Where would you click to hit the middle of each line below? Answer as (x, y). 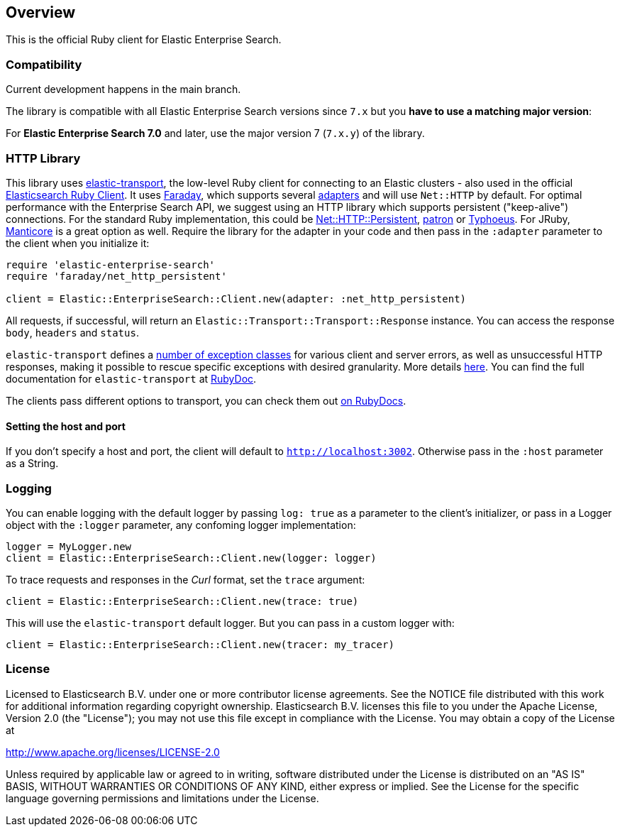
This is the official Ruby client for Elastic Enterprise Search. (144, 40)
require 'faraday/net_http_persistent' (116, 276)
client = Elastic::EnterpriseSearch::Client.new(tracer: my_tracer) (200, 644)
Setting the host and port (66, 426)
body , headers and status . (72, 332)
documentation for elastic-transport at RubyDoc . (131, 378)
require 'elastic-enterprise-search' (111, 264)
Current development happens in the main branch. (123, 89)
